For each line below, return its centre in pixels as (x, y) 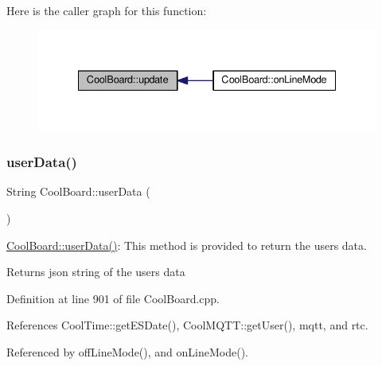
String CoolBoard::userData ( (78, 191)
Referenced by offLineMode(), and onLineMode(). (127, 351)
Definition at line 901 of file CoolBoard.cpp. (113, 298)
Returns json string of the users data (96, 272)
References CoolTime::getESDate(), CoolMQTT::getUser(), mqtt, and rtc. (187, 325)
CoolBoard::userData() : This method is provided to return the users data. (187, 245)
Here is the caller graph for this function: (107, 10)
